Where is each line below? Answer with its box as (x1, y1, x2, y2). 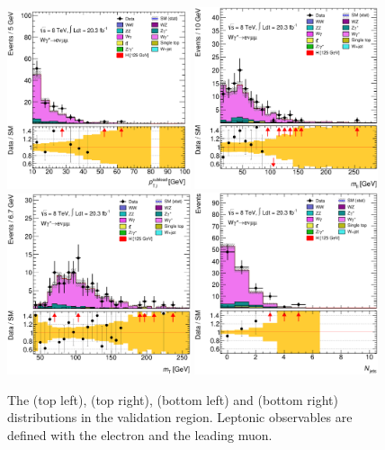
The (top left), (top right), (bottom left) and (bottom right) (7, 390, 339, 409)
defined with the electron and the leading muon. (7, 425, 273, 444)
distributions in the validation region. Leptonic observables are (7, 408, 353, 427)
